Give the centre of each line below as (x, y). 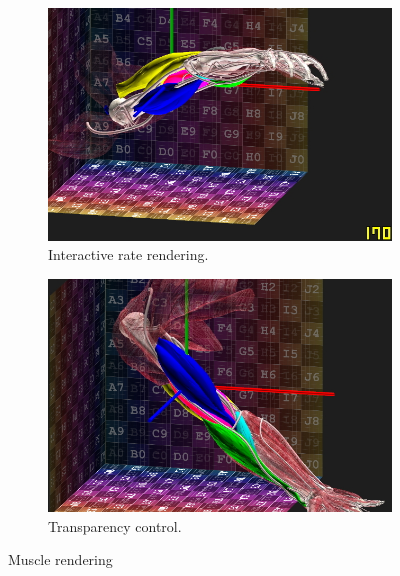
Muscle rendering (60, 559)
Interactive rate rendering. (128, 254)
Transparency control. (115, 525)
